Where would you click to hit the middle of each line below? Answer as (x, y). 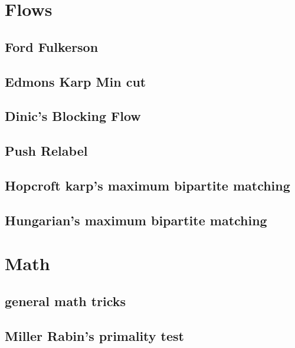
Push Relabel (46, 151)
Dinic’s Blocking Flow (73, 116)
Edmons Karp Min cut (76, 81)
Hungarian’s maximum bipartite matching (136, 220)
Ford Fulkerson (52, 46)
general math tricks (65, 301)
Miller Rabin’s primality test (94, 335)
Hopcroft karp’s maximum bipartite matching (147, 185)
